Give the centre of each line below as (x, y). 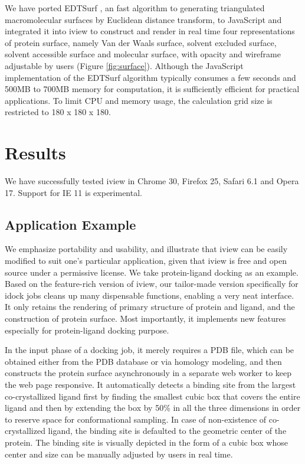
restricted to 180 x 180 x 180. (58, 112)
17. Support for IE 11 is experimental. (73, 192)
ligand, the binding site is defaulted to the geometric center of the (167, 431)
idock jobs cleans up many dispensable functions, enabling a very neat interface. (150, 295)
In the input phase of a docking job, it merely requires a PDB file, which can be (150, 350)
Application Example (70, 224)
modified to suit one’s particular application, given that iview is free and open (146, 261)
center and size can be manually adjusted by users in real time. (119, 454)
